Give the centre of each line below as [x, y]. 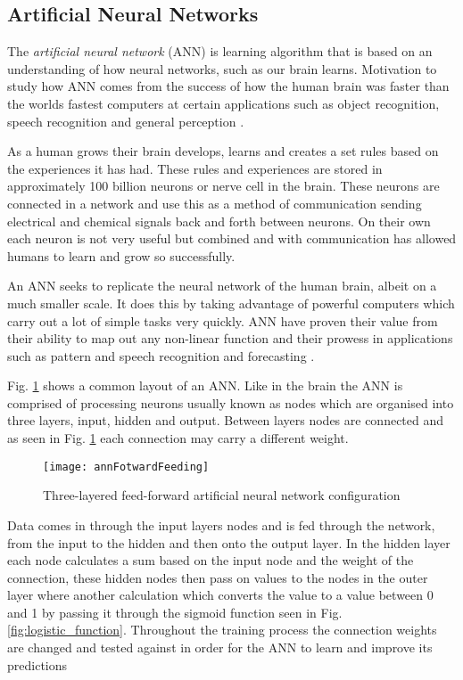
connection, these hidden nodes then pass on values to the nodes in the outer [218, 577]
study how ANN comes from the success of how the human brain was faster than [228, 86]
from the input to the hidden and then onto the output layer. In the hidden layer [229, 542]
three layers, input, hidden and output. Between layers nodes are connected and [226, 420]
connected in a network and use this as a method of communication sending [215, 203]
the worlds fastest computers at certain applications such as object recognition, [223, 103]
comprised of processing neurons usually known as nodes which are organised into [231, 402]
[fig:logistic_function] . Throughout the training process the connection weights [222, 630]
